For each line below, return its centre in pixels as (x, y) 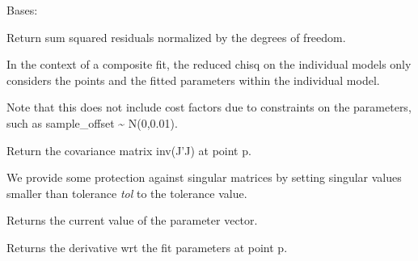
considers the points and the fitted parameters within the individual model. (193, 80)
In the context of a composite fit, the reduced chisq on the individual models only (209, 64)
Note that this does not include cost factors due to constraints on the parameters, (209, 107)
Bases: (22, 10)
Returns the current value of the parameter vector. (132, 220)
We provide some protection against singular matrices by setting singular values (204, 177)
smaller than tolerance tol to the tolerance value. (127, 193)
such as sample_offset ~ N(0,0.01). (92, 122)
